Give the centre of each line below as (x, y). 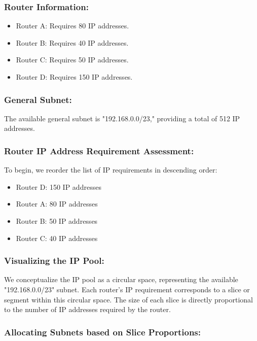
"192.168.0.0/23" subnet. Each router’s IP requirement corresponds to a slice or (127, 289)
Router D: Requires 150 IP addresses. (74, 77)
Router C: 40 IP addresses (57, 238)
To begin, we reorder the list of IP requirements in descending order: (111, 170)
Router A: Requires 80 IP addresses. (72, 26)
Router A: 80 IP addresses (57, 204)
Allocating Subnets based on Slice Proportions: (103, 332)
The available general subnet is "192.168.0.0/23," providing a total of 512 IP (122, 118)
